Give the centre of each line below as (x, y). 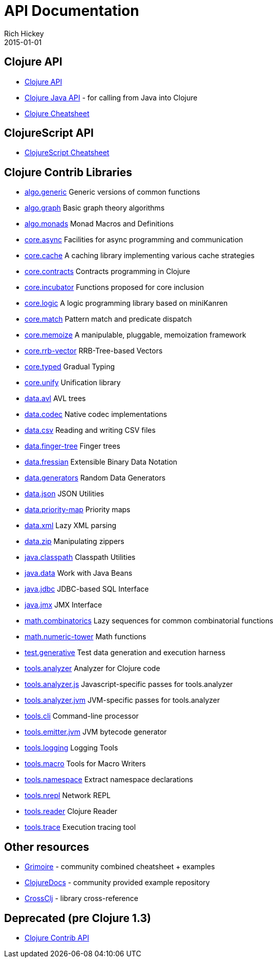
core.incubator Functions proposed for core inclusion (114, 287)
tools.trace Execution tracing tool (80, 827)
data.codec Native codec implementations (96, 414)
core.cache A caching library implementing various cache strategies (140, 256)
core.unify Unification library (73, 383)
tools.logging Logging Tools (71, 748)
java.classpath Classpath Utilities (80, 557)
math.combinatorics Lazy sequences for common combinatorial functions (149, 621)
